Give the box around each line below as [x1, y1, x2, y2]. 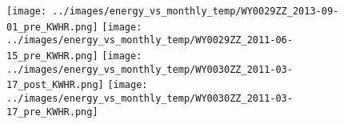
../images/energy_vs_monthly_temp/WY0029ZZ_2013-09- [52, 6, 339, 17]
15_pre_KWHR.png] [6, 50, 98, 62]
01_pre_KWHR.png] [6, 21, 98, 33]
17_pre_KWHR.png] [6, 106, 98, 118]
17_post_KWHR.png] [6, 79, 104, 91]
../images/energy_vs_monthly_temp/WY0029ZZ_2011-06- [6, 34, 293, 46]
